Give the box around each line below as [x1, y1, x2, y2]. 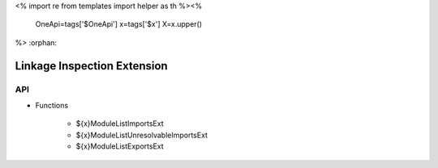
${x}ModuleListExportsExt [75, 141, 164, 151]
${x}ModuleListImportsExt [75, 119, 164, 128]
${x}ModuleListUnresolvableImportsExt [75, 130, 208, 140]
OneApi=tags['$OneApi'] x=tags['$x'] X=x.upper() [35, 19, 203, 29]
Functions [35, 100, 69, 110]
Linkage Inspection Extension [15, 59, 168, 73]
